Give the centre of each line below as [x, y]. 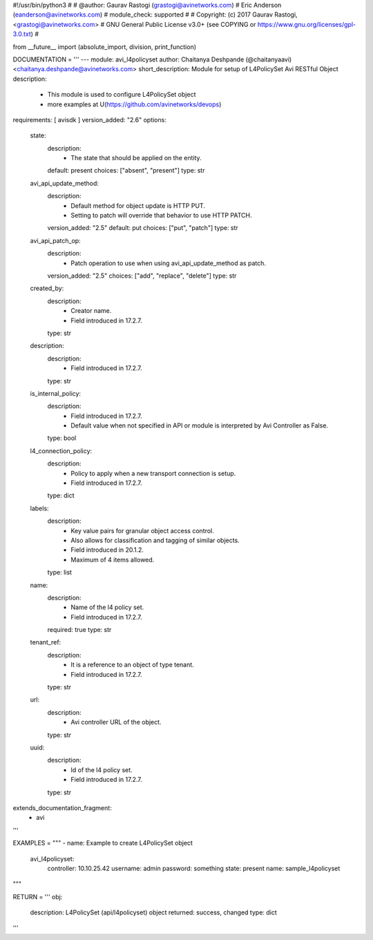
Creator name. [91, 311]
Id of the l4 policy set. [102, 769]
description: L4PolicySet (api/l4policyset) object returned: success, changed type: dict [154, 912]
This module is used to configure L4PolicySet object [122, 95]
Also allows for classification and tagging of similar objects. [155, 540]
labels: [39, 508]
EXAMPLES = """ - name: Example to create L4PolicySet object [103, 843]
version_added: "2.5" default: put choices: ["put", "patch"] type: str [143, 228]
